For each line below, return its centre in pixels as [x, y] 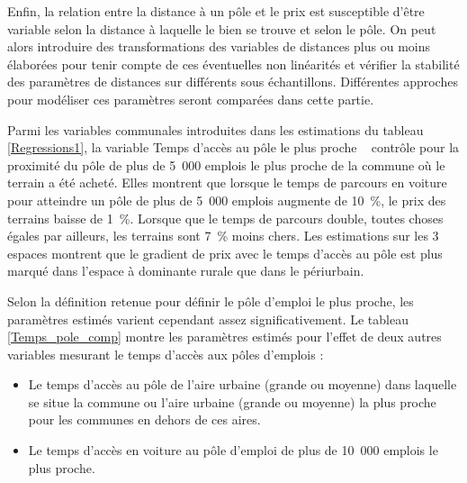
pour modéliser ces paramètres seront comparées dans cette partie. [191, 99]
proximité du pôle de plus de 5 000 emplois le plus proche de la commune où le [226, 164]
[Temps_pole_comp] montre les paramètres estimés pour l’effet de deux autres [225, 337]
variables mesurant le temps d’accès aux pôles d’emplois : [166, 354]
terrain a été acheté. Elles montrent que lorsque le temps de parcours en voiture [227, 182]
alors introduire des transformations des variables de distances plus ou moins [219, 46]
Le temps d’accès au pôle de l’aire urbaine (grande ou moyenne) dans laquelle [242, 384]
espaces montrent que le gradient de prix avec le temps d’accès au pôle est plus [225, 253]
